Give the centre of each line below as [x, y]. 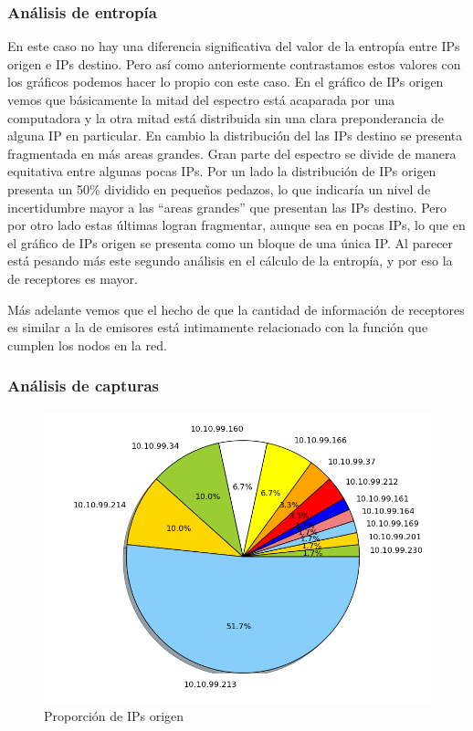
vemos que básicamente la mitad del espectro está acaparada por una [201, 99]
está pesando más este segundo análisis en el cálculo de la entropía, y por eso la [230, 261]
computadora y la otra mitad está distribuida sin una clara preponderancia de [226, 117]
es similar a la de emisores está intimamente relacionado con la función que [218, 327]
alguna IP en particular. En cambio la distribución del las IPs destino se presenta [235, 136]
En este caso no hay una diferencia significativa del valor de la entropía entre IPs [234, 46]
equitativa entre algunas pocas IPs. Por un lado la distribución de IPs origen [222, 171]
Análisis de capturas [83, 386]
